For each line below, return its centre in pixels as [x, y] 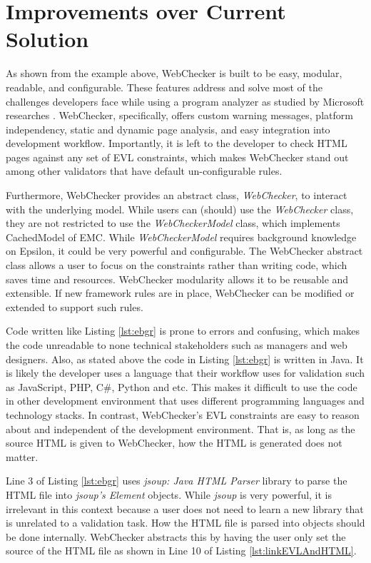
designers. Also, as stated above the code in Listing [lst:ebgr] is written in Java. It [185, 359]
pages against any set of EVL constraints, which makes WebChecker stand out [177, 157]
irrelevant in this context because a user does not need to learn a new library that [185, 508]
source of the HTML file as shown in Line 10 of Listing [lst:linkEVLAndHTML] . [181, 551]
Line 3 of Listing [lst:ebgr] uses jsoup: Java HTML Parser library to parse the [177, 481]
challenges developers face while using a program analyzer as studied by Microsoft [185, 101]
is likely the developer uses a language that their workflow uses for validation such [185, 373]
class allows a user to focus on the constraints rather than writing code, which [177, 265]
